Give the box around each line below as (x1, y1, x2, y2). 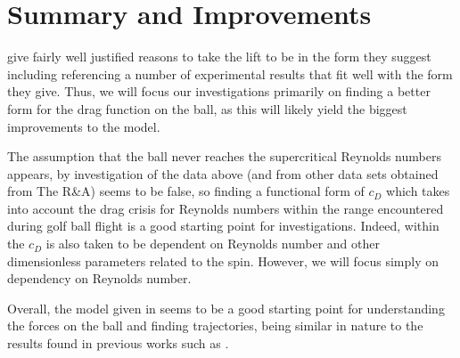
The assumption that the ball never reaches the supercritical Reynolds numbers (7, 147, 441, 166)
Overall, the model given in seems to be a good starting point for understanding (7, 298, 445, 317)
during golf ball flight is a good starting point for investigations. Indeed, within (7, 216, 439, 235)
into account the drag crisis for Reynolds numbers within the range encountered (7, 199, 444, 217)
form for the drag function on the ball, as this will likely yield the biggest (7, 99, 407, 118)
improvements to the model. (7, 117, 160, 135)
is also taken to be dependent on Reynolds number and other (45, 234, 380, 253)
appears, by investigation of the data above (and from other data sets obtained (7, 164, 439, 183)
